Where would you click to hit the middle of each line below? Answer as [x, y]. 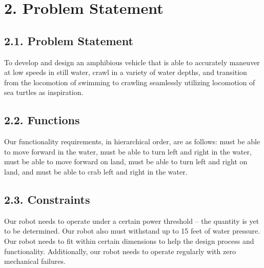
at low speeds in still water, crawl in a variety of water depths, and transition [126, 72]
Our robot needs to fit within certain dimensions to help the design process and [129, 241]
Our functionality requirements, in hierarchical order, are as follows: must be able [132, 141]
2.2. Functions [42, 120]
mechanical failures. [35, 261]
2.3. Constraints [47, 199]
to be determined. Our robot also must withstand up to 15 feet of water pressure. [132, 231]
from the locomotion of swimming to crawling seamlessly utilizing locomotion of [130, 82]
